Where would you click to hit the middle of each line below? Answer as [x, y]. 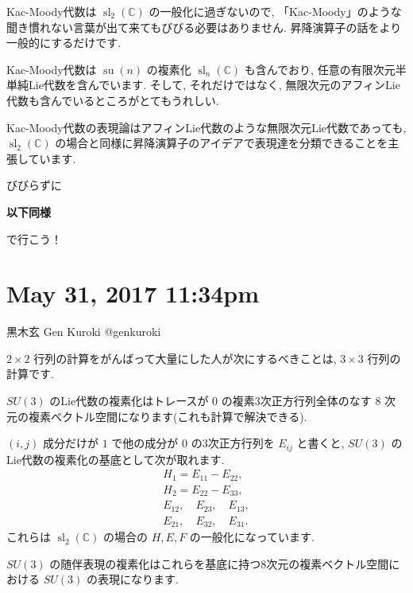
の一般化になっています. [252, 537]
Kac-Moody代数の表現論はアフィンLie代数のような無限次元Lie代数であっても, [206, 127]
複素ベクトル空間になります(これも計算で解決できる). [168, 416]
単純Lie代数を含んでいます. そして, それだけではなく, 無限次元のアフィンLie [203, 85]
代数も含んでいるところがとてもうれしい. [113, 100]
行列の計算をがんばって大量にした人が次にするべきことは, [185, 358]
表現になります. [138, 579]
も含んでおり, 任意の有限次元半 [325, 69]
